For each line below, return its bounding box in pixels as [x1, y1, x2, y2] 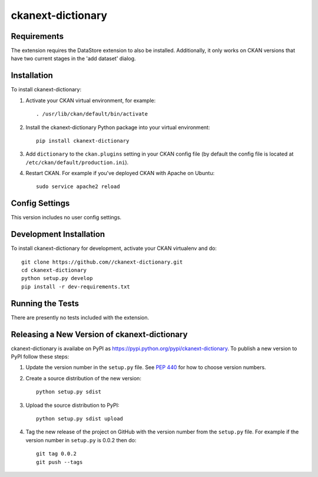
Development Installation [11, 229, 105, 239]
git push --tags [36, 459, 83, 465]
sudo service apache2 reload [36, 183, 120, 190]
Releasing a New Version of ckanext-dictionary [11, 329, 188, 339]
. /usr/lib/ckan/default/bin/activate [36, 111, 148, 117]
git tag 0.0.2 [36, 450, 77, 457]
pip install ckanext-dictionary [36, 137, 130, 144]
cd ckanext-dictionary [21, 267, 87, 274]
